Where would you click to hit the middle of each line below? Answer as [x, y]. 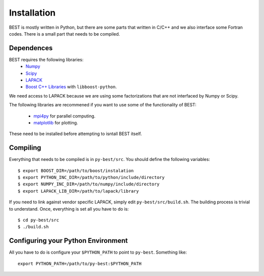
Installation [32, 13]
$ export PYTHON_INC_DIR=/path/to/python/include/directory [91, 177]
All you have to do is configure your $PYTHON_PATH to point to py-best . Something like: [98, 252]
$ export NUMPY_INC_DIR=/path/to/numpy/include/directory [89, 184]
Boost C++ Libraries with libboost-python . [71, 87]
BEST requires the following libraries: [46, 59]
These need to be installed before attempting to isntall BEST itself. [75, 134]
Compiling [25, 148]
